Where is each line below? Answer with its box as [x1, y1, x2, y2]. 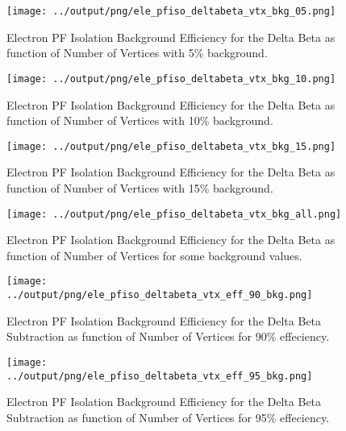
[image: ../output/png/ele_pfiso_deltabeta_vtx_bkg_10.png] [6, 73, 336, 85]
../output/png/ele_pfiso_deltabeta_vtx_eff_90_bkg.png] [6, 289, 313, 301]
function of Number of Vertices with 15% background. [6, 179, 273, 196]
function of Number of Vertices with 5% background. [6, 44, 268, 61]
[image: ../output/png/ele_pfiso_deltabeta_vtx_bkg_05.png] [6, 6, 336, 17]
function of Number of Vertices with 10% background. [6, 112, 273, 129]
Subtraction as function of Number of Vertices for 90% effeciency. [6, 328, 330, 345]
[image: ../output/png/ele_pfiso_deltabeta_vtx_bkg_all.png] [6, 208, 342, 220]
